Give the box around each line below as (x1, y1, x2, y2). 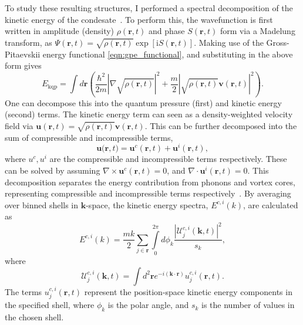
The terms (5, 285, 42, 297)
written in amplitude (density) (5, 25, 115, 37)
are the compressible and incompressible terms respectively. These (49, 153, 287, 165)
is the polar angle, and (107, 299, 189, 311)
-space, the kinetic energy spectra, (86, 198, 208, 211)
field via (5, 119, 33, 131)
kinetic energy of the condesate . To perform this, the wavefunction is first (5, 13, 273, 25)
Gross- (266, 36, 289, 48)
